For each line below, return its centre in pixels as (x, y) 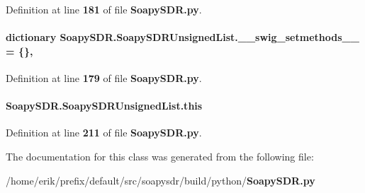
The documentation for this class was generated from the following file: (160, 156)
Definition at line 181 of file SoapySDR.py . (104, 9)
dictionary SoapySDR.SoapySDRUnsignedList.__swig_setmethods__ (182, 37)
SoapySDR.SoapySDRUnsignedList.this (104, 106)
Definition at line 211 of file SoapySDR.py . (104, 133)
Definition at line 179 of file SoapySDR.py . (104, 77)
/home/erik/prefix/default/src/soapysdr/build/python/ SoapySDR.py (161, 180)
